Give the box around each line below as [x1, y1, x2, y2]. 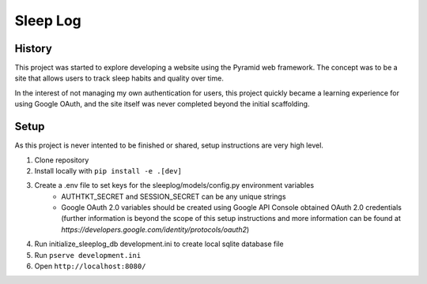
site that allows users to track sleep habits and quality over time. [14, 73, 225, 83]
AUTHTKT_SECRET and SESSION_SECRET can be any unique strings [61, 192, 286, 201]
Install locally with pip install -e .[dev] [34, 166, 182, 175]
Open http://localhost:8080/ [34, 261, 146, 271]
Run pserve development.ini [34, 250, 142, 260]
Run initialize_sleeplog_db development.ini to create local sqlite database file [34, 239, 284, 248]
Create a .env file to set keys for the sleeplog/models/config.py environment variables [34, 181, 315, 190]
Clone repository [34, 155, 89, 165]
